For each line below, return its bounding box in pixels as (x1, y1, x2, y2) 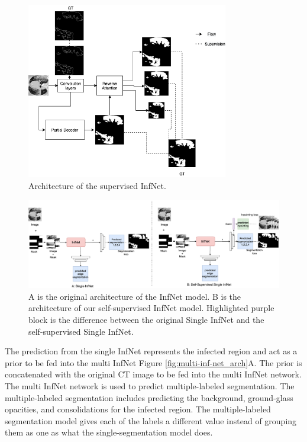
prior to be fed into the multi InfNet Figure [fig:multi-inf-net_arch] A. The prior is (5, 356, 302, 369)
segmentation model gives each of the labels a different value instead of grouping (5, 414, 297, 427)
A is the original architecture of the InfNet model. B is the (28, 290, 241, 302)
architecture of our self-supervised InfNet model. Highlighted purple (28, 302, 274, 314)
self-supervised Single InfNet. (28, 325, 134, 337)
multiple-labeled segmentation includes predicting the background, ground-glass (5, 391, 293, 403)
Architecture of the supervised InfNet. (28, 180, 166, 192)
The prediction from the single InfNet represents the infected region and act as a (5, 345, 298, 357)
